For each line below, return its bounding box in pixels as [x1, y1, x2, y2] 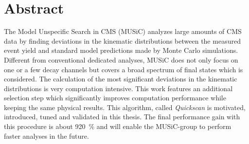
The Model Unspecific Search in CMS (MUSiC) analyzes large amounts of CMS [4, 26, 242, 36]
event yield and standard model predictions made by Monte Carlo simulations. [4, 45, 238, 55]
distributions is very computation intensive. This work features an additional [4, 83, 233, 93]
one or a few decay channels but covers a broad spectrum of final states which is [4, 64, 243, 74]
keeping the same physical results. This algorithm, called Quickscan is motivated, [4, 102, 246, 112]
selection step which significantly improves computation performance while [4, 93, 226, 103]
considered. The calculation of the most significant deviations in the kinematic [4, 74, 237, 84]
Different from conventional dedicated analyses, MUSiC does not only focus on [4, 54, 238, 64]
